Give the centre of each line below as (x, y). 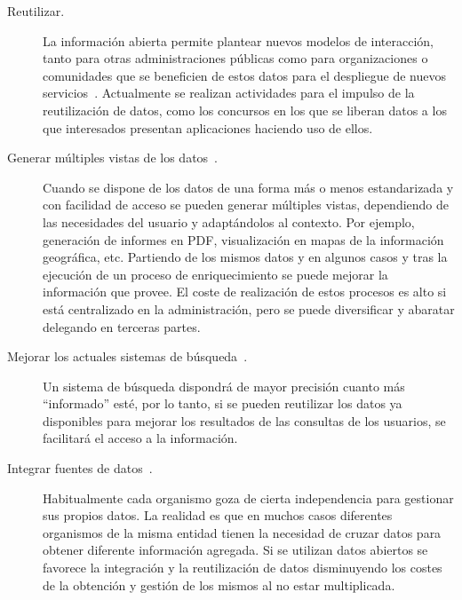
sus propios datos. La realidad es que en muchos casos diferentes (218, 515)
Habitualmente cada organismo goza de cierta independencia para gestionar (248, 497)
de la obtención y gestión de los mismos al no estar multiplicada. (219, 584)
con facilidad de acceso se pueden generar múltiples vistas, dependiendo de (246, 205)
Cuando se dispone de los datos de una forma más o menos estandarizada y (248, 187)
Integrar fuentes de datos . (80, 468)
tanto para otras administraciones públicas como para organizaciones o (235, 58)
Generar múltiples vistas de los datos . (113, 158)
